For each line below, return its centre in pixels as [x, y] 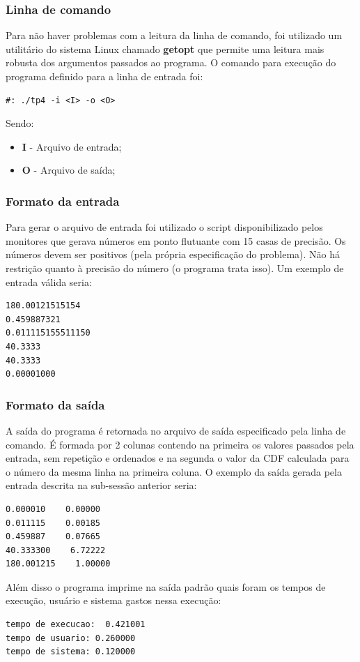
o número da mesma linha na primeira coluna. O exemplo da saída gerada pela [174, 471]
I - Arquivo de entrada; [72, 146]
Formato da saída [55, 404]
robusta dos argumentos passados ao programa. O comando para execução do [171, 62]
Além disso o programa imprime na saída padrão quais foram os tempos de [166, 586]
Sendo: [20, 123]
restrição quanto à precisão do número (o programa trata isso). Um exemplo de [175, 268]
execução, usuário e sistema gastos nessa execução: [114, 600]
